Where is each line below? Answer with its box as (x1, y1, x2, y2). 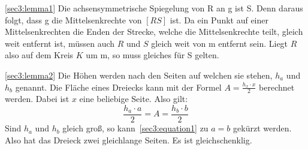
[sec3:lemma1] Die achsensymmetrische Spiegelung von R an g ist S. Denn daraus (5, 2, 303, 14)
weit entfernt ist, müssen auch (5, 37, 115, 49)
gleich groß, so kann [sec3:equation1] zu (62, 122, 209, 134)
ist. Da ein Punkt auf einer (170, 13, 269, 26)
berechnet (259, 80, 295, 93)
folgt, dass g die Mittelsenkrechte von (5, 13, 142, 26)
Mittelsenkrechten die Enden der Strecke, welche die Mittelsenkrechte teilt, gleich (5, 25, 303, 38)
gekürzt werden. (233, 122, 292, 134)
